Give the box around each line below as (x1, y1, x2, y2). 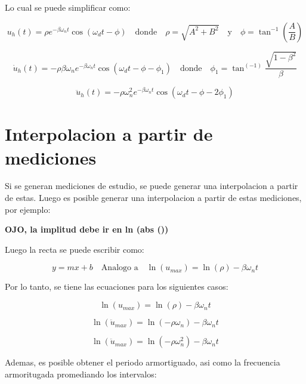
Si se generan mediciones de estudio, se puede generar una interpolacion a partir (5, 179, 298, 192)
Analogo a (101, 264, 138, 272)
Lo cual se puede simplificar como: (5, 1, 131, 13)
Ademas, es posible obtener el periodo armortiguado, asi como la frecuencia (5, 356, 280, 368)
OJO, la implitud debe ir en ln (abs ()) (5, 223, 169, 236)
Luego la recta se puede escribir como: (5, 243, 144, 255)
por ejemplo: (5, 203, 51, 215)
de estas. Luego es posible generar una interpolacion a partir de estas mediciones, (5, 191, 302, 204)
